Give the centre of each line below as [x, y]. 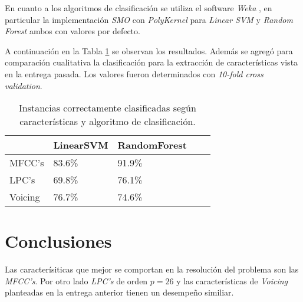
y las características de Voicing [232, 280]
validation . [24, 85]
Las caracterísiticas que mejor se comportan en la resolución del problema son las [152, 269]
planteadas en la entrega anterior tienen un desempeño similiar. [119, 292]
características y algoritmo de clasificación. [108, 122]
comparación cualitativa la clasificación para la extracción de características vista [151, 62]
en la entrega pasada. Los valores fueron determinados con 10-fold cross [134, 73]
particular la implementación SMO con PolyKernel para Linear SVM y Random [149, 19]
